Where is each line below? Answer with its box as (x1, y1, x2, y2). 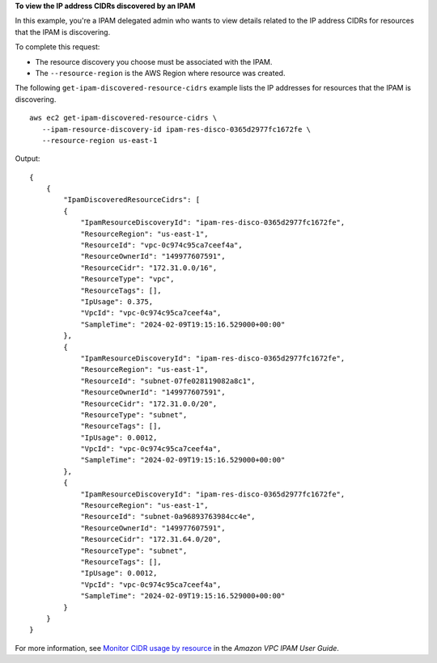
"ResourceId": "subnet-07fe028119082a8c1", (80, 376, 256, 386)
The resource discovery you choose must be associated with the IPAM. (35, 57, 273, 66)
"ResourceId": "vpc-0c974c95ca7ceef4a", (80, 241, 243, 250)
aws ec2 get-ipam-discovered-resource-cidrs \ (29, 113, 218, 123)
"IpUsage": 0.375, (80, 297, 154, 306)
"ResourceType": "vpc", (80, 275, 175, 284)
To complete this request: (15, 42, 100, 52)
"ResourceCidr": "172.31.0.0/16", (80, 263, 218, 272)
